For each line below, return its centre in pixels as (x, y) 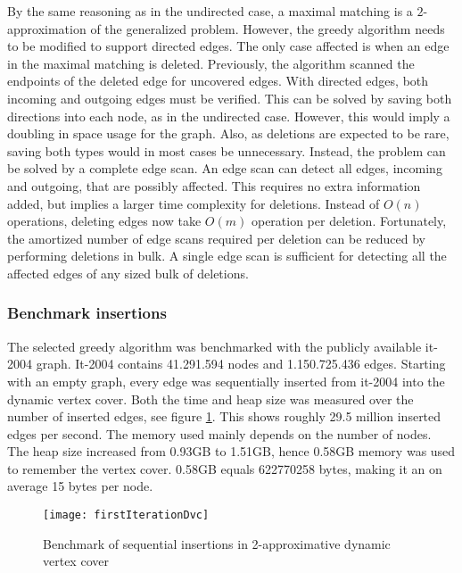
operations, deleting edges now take (104, 221)
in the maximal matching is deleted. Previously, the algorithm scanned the (211, 63)
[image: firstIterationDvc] (126, 515)
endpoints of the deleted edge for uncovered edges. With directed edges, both (218, 81)
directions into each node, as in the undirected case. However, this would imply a (229, 116)
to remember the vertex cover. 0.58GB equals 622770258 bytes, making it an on (225, 468)
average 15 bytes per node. (80, 486)
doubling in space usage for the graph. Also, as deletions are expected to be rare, (228, 133)
